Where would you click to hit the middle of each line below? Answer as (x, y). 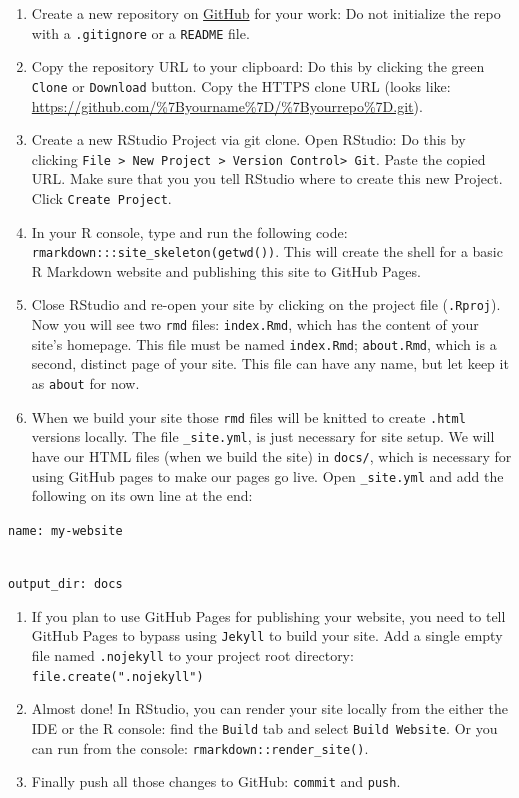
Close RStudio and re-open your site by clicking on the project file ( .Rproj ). (266, 304)
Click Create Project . (101, 197)
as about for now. (85, 383)
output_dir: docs (65, 584)
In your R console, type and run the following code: (189, 231)
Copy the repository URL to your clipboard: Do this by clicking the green (258, 66)
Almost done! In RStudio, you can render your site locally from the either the (269, 708)
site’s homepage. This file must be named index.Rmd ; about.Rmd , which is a (264, 343)
